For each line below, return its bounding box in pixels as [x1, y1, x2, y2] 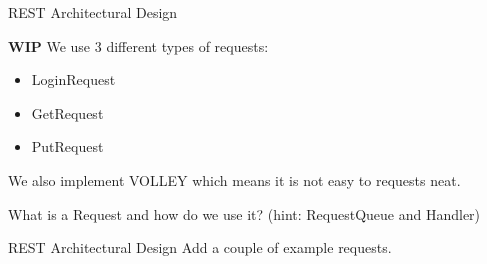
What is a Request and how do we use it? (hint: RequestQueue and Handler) [8, 203, 481, 224]
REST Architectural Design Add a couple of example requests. [8, 237, 392, 258]
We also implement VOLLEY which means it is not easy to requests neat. [8, 169, 461, 190]
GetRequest [31, 102, 104, 123]
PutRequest [31, 136, 104, 157]
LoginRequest [31, 69, 116, 90]
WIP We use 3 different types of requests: [8, 35, 269, 56]
